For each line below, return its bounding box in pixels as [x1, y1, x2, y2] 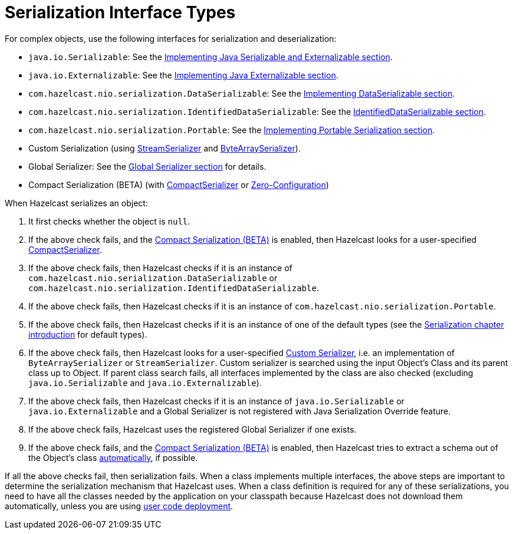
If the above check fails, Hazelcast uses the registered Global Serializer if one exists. [28, 424, 357, 434]
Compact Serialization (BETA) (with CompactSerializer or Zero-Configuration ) [28, 179, 329, 190]
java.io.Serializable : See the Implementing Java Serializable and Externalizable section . [28, 51, 393, 62]
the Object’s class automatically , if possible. [28, 452, 198, 463]
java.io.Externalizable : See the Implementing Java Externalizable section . [28, 70, 338, 80]
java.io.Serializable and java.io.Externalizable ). [28, 377, 262, 388]
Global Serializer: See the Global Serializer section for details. [28, 161, 267, 172]
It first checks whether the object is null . [28, 216, 190, 226]
